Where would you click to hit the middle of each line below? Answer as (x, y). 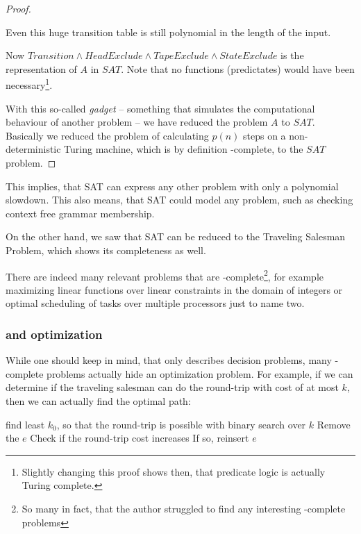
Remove (334, 424)
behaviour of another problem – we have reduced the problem (137, 122)
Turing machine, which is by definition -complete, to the (184, 149)
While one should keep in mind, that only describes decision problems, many (169, 360)
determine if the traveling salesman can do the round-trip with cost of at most (172, 387)
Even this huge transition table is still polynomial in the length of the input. (168, 32)
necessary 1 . (29, 84)
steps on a (265, 135)
